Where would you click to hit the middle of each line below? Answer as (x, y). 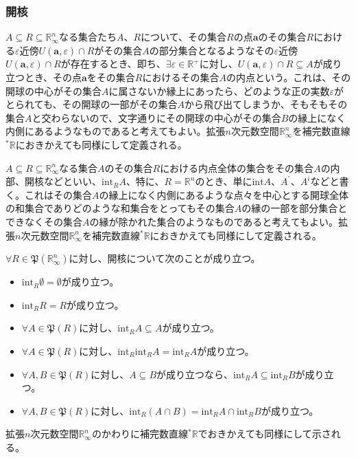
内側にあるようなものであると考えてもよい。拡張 (116, 131)
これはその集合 (58, 194)
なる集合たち (87, 37)
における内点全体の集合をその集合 (237, 167)
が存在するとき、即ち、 (113, 64)
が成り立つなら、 (195, 374)
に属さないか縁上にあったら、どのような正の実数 (219, 90)
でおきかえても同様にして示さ (264, 434)
